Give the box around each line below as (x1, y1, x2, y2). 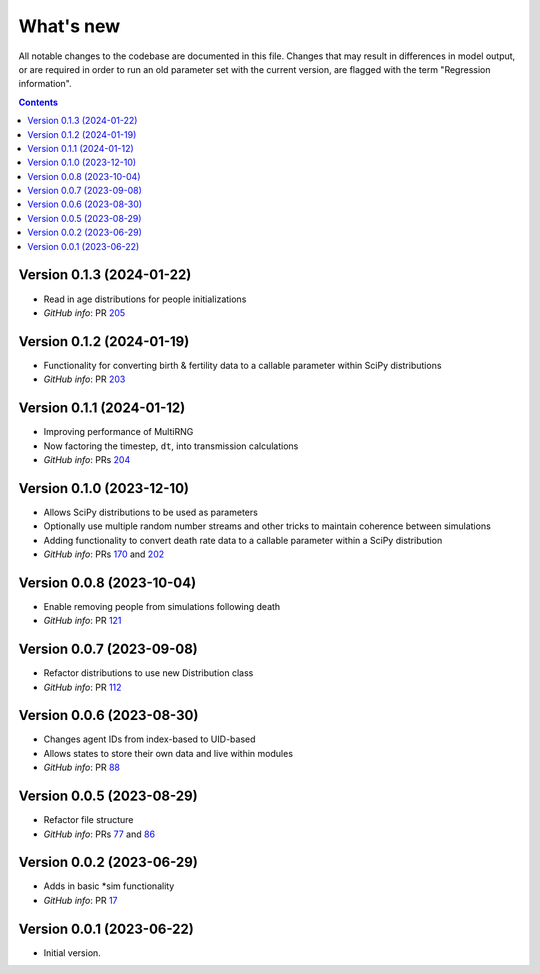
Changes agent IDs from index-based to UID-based (43, 733, 256, 745)
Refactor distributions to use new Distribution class (43, 667, 254, 679)
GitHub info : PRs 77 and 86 (43, 828, 155, 840)
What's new (18, 15, 121, 37)
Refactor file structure (43, 814, 134, 826)
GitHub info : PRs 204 (43, 453, 131, 465)
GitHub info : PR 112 (43, 681, 122, 693)
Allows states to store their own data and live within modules (43, 747, 294, 759)
